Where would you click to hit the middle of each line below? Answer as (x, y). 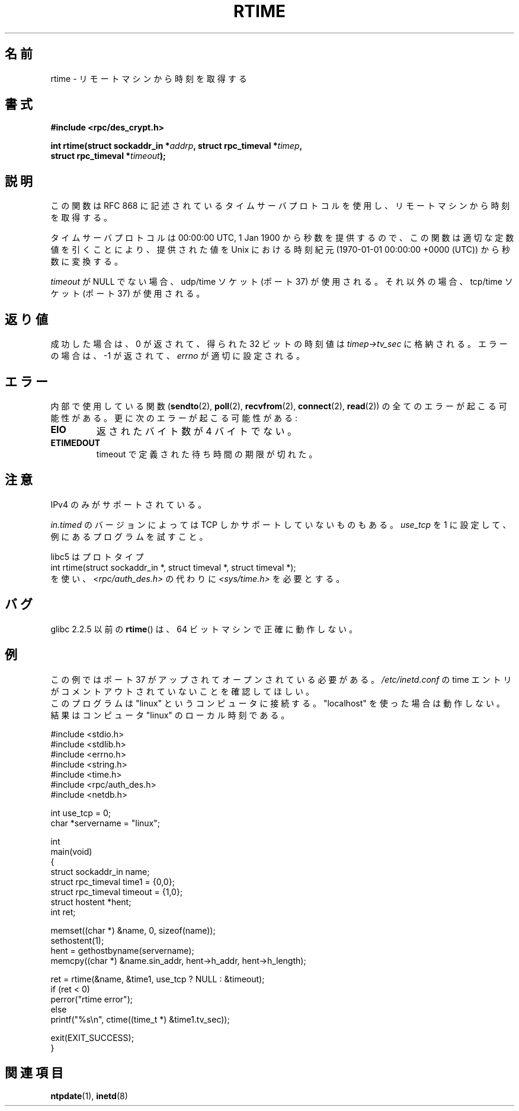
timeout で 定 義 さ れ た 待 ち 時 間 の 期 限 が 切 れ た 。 (207, 454)
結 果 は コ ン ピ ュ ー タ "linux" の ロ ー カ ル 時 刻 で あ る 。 (170, 715)
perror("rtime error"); (92, 999)
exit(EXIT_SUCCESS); (92, 1037)
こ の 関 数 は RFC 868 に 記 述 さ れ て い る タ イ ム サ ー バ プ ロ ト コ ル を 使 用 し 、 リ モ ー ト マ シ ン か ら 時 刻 (280, 206)
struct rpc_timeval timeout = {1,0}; (117, 892)
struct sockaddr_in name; (100, 871)
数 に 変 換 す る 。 (87, 262)
